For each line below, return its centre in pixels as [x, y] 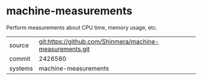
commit [20, 59]
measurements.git [64, 49]
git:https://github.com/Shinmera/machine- [99, 41]
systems [21, 68]
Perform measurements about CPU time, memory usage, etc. [82, 27]
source [19, 45]
